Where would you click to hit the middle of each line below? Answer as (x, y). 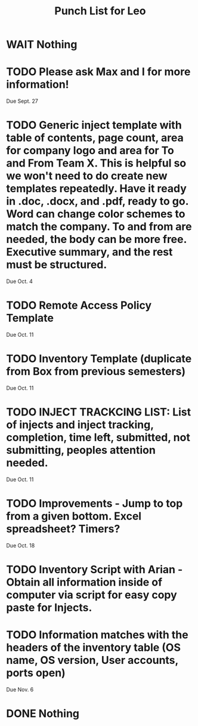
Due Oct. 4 (19, 281)
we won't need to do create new (87, 176)
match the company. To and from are (99, 227)
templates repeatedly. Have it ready (96, 189)
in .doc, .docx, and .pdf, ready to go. (98, 202)
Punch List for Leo (100, 11)
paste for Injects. (49, 608)
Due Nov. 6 (20, 689)
